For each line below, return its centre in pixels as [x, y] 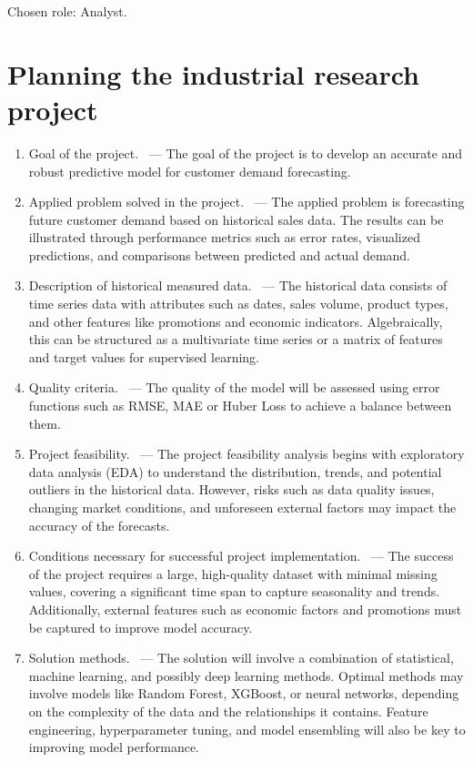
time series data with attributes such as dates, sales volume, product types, [238, 304]
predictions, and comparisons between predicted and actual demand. [219, 254]
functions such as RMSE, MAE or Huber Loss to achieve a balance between [240, 406]
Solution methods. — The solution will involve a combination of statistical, [241, 658]
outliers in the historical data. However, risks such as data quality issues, [231, 489]
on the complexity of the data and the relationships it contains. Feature [228, 711]
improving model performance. [114, 747]
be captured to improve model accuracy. [141, 627]
